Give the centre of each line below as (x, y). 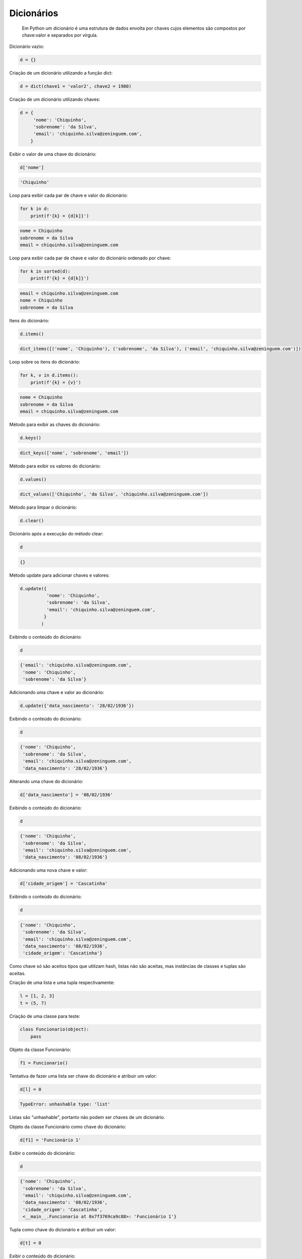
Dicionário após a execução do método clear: (56, 534)
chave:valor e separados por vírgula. (60, 35)
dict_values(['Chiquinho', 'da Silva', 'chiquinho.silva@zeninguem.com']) (114, 494)
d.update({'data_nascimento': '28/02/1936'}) (77, 706)
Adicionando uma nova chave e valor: (48, 870)
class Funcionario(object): (54, 1029)
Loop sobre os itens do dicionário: (45, 362)
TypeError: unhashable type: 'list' (65, 1104)
